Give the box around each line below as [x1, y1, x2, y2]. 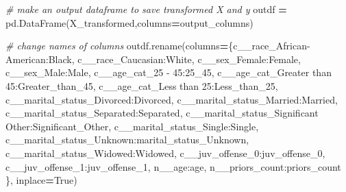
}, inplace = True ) [5, 173, 77, 187]
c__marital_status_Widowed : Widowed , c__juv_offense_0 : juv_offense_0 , [5, 145, 325, 160]
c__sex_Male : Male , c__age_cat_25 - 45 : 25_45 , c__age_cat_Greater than [5, 65, 332, 80]
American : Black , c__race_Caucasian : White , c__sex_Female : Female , [5, 51, 301, 66]
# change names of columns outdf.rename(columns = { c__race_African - [5, 38, 310, 53]
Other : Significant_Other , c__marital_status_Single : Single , [5, 119, 259, 133]
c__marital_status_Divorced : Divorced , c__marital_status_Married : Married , [5, 92, 338, 106]
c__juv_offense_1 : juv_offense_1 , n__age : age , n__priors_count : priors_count [5, 159, 341, 173]
